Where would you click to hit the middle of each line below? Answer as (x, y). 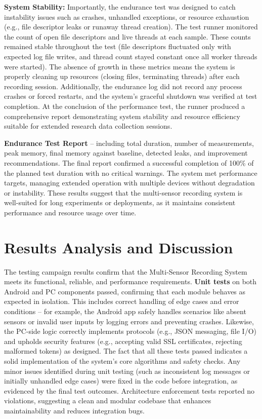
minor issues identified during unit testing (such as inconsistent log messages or (127, 371)
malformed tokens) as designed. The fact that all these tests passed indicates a (126, 351)
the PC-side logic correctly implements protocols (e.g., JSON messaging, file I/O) (130, 331)
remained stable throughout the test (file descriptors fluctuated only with (118, 46)
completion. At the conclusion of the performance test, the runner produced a (125, 106)
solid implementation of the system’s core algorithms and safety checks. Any (122, 360)
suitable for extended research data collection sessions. (88, 126)
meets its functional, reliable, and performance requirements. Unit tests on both (130, 281)
